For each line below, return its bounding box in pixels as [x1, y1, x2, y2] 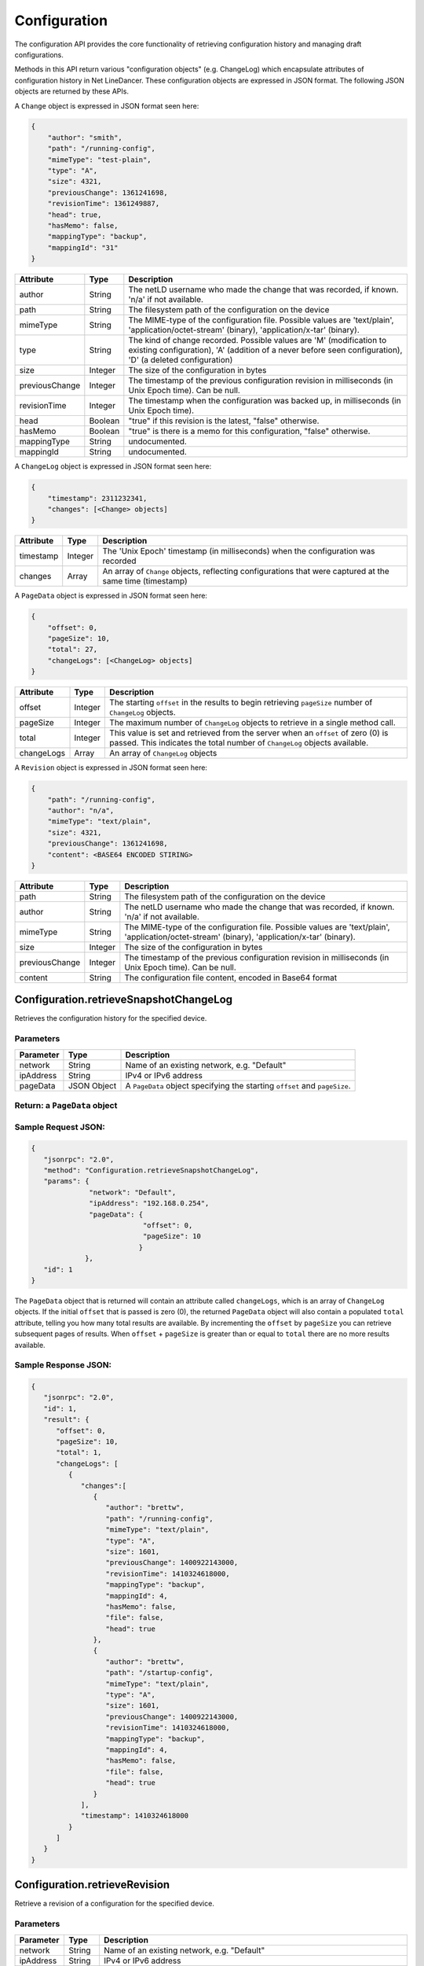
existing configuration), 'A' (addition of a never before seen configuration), [128, 344, 403, 355]
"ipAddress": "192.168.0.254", [89, 1199, 210, 1208]
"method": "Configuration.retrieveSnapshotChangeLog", [43, 1166, 259, 1175]
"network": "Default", [89, 1187, 177, 1197]
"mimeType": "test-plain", [47, 155, 152, 164]
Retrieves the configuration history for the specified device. [14, 1014, 207, 1023]
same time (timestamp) [102, 576, 188, 587]
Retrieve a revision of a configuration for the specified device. [14, 1899, 215, 1909]
